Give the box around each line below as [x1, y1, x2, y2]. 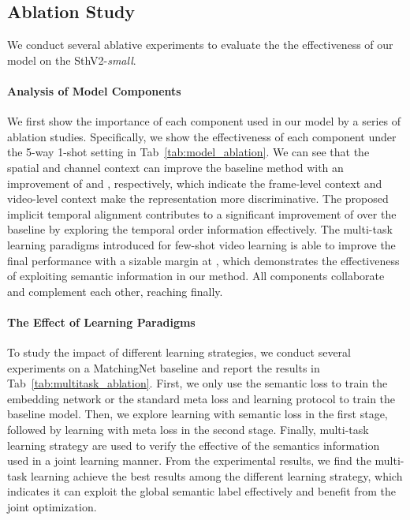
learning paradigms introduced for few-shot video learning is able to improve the [7, 236, 396, 253]
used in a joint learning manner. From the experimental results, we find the [7, 452, 371, 469]
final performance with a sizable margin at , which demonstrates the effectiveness [7, 252, 400, 268]
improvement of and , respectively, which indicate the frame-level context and [7, 174, 382, 191]
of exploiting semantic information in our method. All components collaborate [7, 267, 385, 284]
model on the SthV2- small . [7, 51, 136, 68]
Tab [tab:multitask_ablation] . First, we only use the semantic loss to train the [7, 375, 388, 391]
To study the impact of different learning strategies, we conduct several [7, 344, 351, 361]
